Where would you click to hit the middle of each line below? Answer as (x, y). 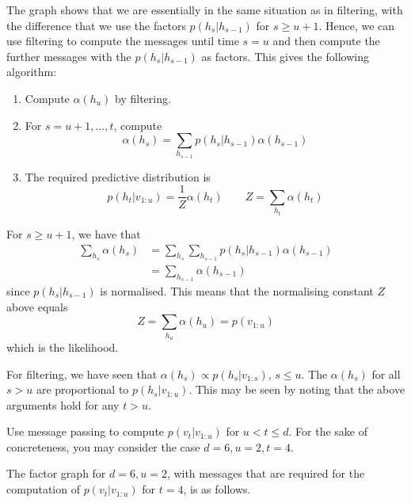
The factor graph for (56, 473)
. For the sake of (328, 431)
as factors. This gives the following (285, 56)
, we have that (106, 233)
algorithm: (32, 72)
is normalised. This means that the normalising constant (237, 290)
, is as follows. (217, 489)
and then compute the (326, 41)
